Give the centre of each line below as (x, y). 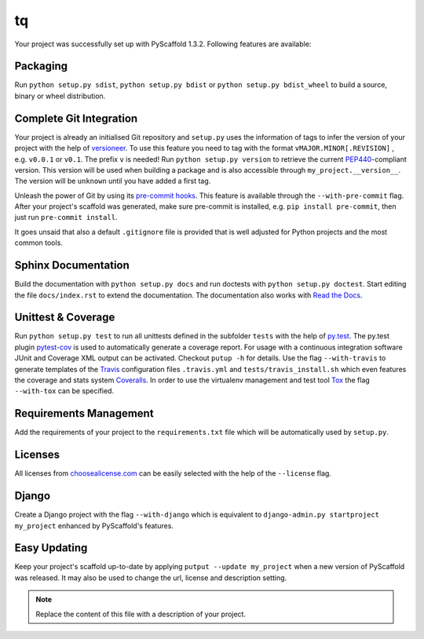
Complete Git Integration (76, 118)
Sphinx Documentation (72, 266)
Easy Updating (51, 548)
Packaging (41, 66)
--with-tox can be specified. (64, 391)
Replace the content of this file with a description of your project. (141, 614)
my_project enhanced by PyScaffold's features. (94, 525)
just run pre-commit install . (66, 217)
